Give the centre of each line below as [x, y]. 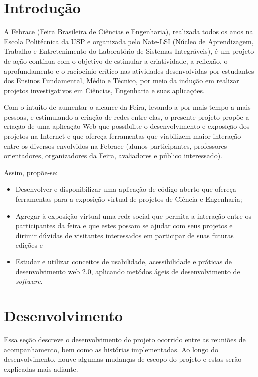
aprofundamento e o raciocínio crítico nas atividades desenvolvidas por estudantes [129, 70]
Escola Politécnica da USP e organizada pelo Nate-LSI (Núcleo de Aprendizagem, [129, 41]
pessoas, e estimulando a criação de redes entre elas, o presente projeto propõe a [127, 116]
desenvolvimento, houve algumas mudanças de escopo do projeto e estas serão [123, 359]
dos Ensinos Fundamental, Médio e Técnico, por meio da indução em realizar [122, 80]
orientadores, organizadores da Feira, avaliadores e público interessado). [113, 156]
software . [29, 281]
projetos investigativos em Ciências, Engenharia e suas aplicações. [104, 90]
